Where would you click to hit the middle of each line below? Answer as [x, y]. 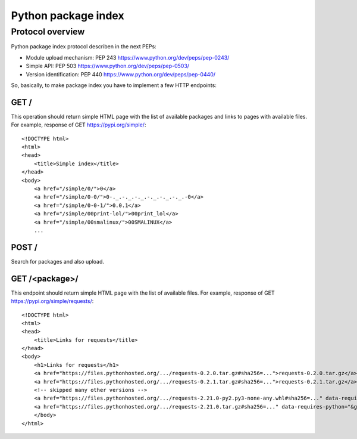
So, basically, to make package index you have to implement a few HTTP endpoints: [114, 85]
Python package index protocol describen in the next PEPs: [84, 47]
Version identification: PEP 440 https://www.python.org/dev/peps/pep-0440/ [121, 74]
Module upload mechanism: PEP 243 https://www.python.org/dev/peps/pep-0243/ [128, 57]
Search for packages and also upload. [57, 261]
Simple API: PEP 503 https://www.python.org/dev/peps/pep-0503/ [108, 66]
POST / [24, 247]
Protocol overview [48, 32]
